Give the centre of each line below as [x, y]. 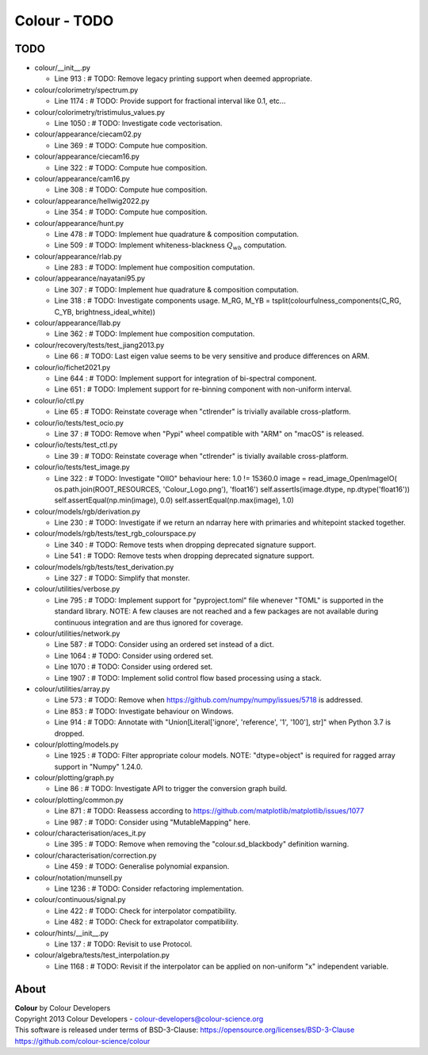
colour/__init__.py [63, 68]
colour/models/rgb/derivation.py [87, 511]
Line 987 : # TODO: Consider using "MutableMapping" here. [153, 822]
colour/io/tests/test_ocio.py [79, 422]
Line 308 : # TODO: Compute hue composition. [131, 189]
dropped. [69, 733]
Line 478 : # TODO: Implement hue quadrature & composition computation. [176, 234]
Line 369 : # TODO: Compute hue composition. [131, 145]
